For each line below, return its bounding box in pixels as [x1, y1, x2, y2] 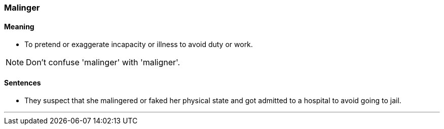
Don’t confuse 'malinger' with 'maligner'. [26, 57, 180, 68]
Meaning [4, 22, 34, 31]
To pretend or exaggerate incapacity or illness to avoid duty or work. [24, 40, 253, 49]
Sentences [4, 78, 41, 87]
